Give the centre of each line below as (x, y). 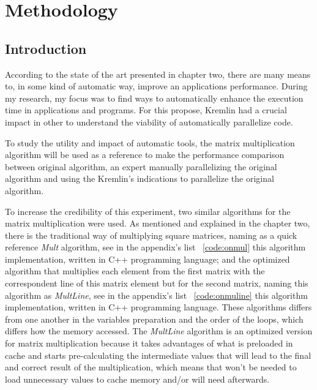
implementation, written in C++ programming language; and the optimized (147, 259)
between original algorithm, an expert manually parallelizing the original (141, 166)
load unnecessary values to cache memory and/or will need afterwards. (137, 379)
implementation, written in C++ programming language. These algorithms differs (158, 307)
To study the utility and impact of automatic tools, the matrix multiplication (150, 142)
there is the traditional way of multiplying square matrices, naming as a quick (151, 235)
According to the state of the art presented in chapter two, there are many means (158, 74)
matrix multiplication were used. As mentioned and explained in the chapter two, (158, 223)
